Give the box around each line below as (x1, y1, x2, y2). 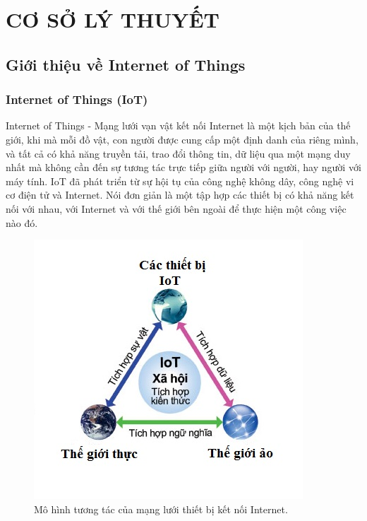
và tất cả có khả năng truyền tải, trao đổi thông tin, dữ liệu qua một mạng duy (6, 146, 351, 160)
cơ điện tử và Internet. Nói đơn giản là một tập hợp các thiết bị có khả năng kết (6, 187, 354, 202)
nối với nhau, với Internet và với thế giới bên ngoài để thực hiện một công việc (6, 201, 347, 216)
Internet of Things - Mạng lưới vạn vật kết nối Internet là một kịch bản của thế (6, 118, 351, 133)
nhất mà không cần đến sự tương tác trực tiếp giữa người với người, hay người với (6, 160, 361, 175)
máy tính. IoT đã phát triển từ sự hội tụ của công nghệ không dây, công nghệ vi (6, 173, 354, 188)
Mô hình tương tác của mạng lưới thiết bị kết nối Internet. (34, 501, 288, 516)
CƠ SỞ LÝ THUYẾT (6, 5, 220, 34)
